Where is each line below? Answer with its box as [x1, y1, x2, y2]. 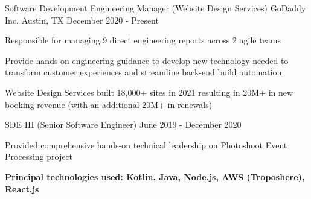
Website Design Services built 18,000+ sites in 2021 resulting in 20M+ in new [5, 86, 293, 98]
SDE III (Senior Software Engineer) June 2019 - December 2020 [5, 118, 242, 131]
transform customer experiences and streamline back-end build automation [5, 66, 282, 78]
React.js [5, 182, 39, 195]
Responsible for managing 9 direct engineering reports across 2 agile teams [5, 34, 281, 46]
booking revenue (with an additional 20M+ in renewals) [5, 98, 213, 110]
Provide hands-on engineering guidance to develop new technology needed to [5, 54, 289, 66]
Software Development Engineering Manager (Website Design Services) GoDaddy [5, 2, 306, 14]
